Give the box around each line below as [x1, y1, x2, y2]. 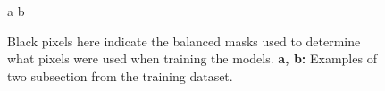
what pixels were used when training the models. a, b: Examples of [7, 49, 377, 68]
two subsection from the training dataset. [7, 66, 233, 85]
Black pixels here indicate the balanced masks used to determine [7, 31, 361, 50]
